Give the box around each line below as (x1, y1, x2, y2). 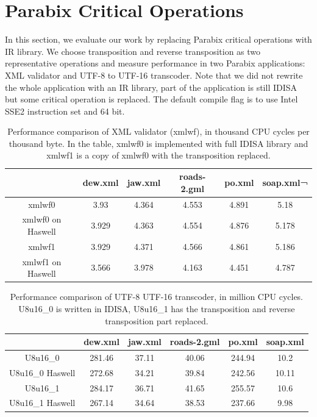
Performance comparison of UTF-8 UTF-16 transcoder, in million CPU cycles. (10, 290, 304, 303)
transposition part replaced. (105, 314, 208, 327)
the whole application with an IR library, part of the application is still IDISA (5, 80, 297, 93)
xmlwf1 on (22, 255, 62, 268)
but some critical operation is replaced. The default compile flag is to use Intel (5, 93, 298, 105)
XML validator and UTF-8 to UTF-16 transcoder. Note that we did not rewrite (5, 68, 303, 81)
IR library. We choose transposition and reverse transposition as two (5, 45, 261, 57)
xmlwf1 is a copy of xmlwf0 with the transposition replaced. (46, 149, 271, 162)
